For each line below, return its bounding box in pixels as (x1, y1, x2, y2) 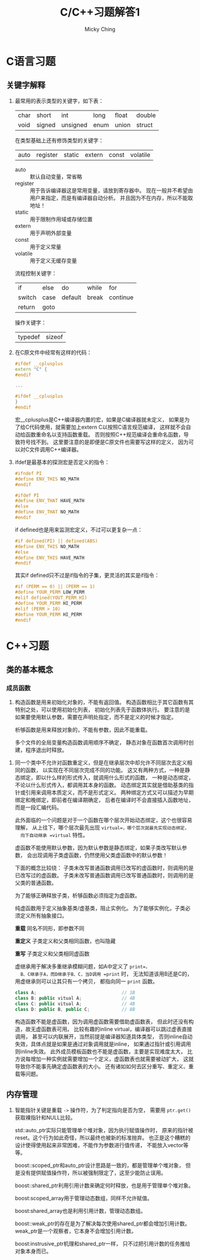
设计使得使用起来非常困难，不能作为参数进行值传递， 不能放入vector (14, 1141, 183, 1148)
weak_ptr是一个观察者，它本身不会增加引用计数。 (14, 1227, 137, 1234)
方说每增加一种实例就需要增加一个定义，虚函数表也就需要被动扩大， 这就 (14, 1055, 194, 1062)
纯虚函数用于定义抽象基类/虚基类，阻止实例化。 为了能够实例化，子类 (14, 905, 186, 912)
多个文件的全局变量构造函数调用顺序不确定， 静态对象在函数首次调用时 (14, 739, 189, 746)
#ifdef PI (14, 492, 40, 499)
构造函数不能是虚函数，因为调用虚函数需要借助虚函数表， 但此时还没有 (14, 1018, 189, 1025)
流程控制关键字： (14, 269, 57, 276)
